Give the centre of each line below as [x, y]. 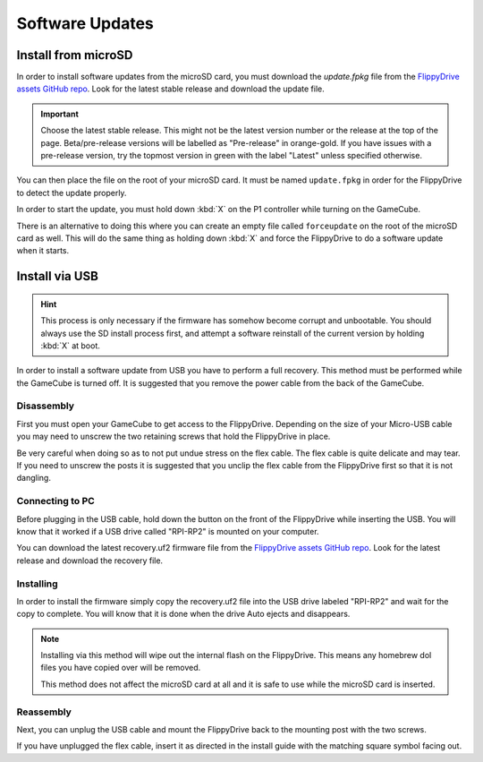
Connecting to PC [56, 501]
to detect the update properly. [72, 193]
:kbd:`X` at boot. [70, 346]
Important [60, 114]
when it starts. [43, 251]
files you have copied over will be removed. [121, 668]
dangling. [34, 478]
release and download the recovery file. [90, 561]
